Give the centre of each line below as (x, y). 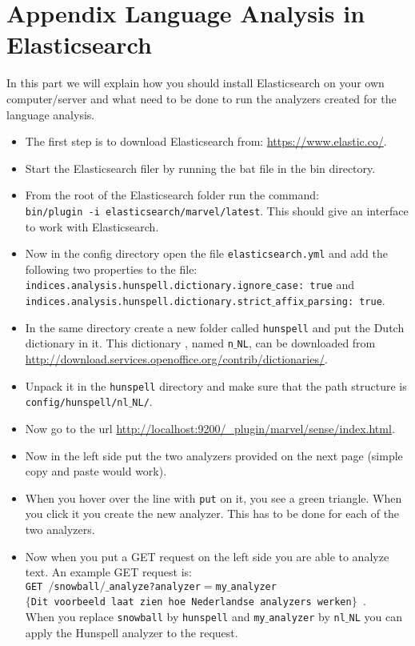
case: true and (315, 285)
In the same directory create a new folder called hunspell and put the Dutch (215, 327)
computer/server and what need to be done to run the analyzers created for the (202, 98)
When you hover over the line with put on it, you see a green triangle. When (213, 498)
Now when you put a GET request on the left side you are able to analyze (207, 556)
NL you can (375, 617)
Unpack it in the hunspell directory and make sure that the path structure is (216, 385)
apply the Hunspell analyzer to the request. (132, 632)
